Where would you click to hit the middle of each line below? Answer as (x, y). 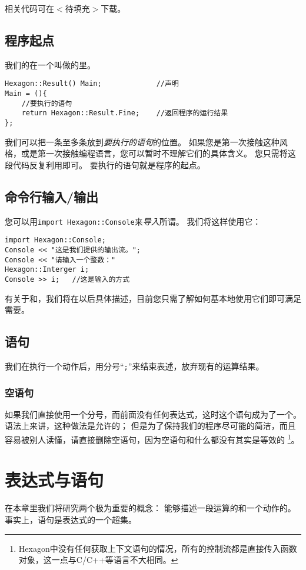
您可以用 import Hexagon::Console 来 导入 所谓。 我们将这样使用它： (133, 221)
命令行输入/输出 (52, 196)
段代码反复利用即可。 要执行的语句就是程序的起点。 (105, 164)
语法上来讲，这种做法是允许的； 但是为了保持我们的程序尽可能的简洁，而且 (150, 426)
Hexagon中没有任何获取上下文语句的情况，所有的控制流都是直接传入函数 (158, 548)
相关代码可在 (29, 8)
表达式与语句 (54, 480)
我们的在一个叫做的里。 (50, 64)
